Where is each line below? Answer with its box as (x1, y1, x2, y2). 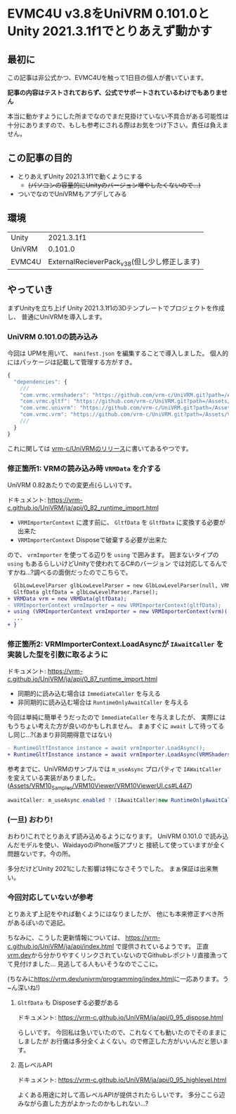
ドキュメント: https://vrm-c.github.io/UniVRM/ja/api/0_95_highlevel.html (17, 1075, 227, 1084)
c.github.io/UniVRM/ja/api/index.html (7, 942, 114, 951)
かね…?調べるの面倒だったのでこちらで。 (13, 568, 132, 576)
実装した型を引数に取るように (7, 650, 109, 660)
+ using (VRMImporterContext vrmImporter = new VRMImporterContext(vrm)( (7, 608, 228, 615)
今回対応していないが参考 (7, 893, 93, 903)
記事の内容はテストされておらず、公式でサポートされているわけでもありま (7, 89, 222, 96)
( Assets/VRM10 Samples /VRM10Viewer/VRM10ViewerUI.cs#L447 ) (7, 782, 193, 792)
